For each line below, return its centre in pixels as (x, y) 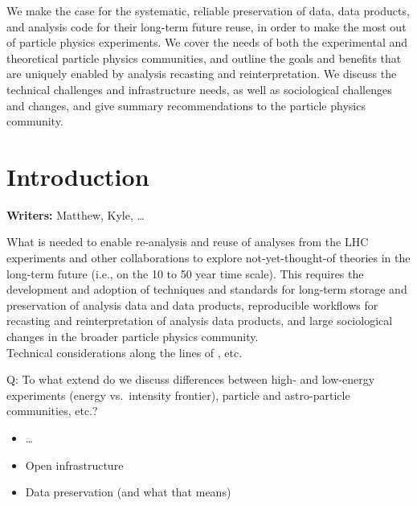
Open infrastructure (74, 465)
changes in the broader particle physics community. (133, 337)
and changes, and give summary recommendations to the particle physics (186, 105)
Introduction (78, 176)
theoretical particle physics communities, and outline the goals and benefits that (204, 58)
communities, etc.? (52, 411)
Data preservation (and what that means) (128, 492)
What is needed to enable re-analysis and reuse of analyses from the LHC (188, 242)
